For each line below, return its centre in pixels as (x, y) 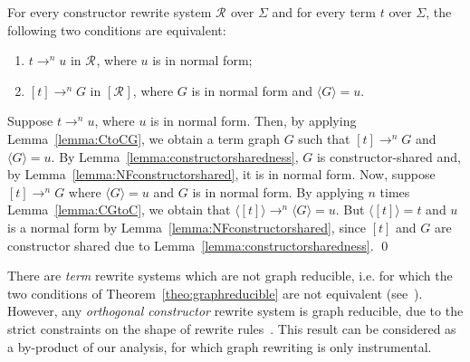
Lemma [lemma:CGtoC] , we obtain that (119, 210)
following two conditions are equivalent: (117, 29)
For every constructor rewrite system (110, 12)
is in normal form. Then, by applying (254, 121)
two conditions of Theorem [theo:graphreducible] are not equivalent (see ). (215, 293)
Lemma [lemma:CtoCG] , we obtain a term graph (144, 138)
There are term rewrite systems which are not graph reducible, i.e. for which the (230, 276)
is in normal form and (252, 90)
